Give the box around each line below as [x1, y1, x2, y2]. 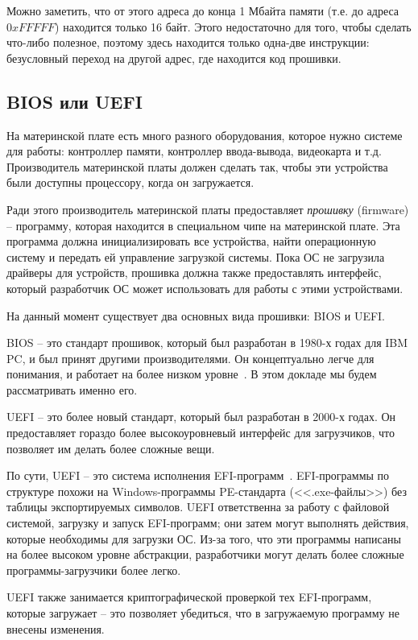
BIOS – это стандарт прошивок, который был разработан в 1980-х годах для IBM [6, 334, 408, 351]
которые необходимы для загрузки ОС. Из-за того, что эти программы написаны [6, 530, 401, 547]
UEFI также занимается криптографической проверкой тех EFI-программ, [6, 588, 372, 605]
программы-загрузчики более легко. [6, 561, 181, 578]
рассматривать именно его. [6, 381, 138, 398]
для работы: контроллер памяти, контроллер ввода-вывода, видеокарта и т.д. [6, 142, 382, 159]
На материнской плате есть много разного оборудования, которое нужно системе [6, 126, 403, 143]
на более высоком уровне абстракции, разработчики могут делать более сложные [6, 546, 404, 563]
